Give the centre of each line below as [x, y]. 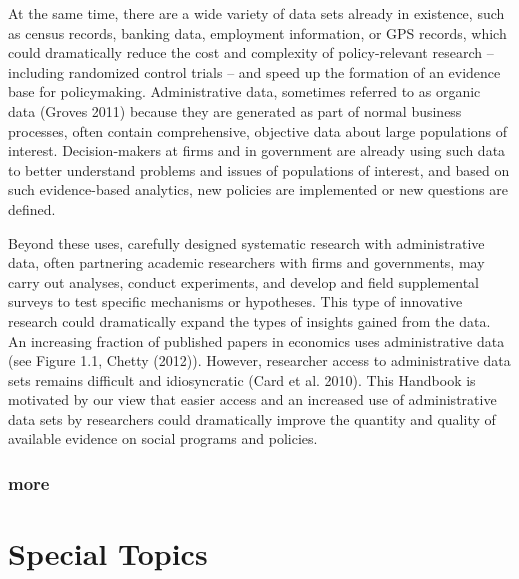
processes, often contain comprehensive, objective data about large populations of [258, 130]
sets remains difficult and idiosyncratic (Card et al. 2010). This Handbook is [242, 379]
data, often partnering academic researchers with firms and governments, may [246, 262]
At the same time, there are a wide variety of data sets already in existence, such [256, 13]
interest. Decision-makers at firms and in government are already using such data [257, 150]
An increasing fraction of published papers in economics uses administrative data [256, 340]
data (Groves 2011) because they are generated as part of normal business [235, 110]
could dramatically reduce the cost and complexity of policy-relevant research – [251, 52]
